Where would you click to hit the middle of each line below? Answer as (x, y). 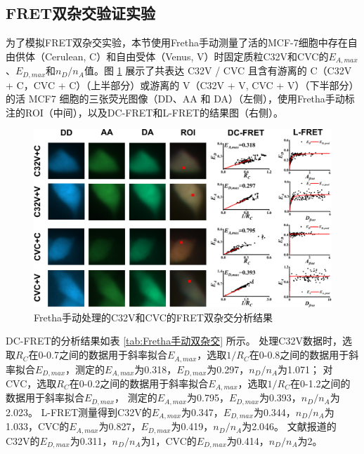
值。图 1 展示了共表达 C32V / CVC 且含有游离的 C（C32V (218, 71)
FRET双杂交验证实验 (81, 13)
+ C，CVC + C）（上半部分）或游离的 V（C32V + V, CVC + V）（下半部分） (182, 85)
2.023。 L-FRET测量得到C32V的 (79, 412)
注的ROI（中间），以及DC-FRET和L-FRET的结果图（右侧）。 (144, 112)
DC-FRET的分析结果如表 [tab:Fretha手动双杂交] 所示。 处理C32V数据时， (174, 341)
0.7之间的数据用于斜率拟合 (107, 355)
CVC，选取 (31, 383)
